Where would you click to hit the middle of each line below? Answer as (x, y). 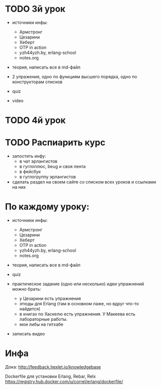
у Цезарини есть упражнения (50, 298)
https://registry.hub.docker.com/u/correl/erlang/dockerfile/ (64, 381)
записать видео (28, 334)
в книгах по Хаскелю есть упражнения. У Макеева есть (77, 314)
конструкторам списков (37, 82)
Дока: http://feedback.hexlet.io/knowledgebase (53, 367)
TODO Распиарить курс (55, 143)
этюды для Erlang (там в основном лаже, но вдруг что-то (79, 304)
